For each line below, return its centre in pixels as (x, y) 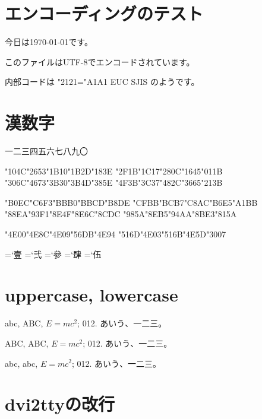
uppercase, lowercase (91, 295)
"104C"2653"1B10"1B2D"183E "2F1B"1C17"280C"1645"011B (114, 171)
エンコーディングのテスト (104, 13)
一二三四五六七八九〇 (46, 151)
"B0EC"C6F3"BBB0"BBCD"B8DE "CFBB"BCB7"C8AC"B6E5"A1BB (131, 202)
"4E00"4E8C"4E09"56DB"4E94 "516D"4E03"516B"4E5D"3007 (116, 234)
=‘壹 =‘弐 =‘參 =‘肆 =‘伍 (53, 254)
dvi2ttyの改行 (60, 404)
